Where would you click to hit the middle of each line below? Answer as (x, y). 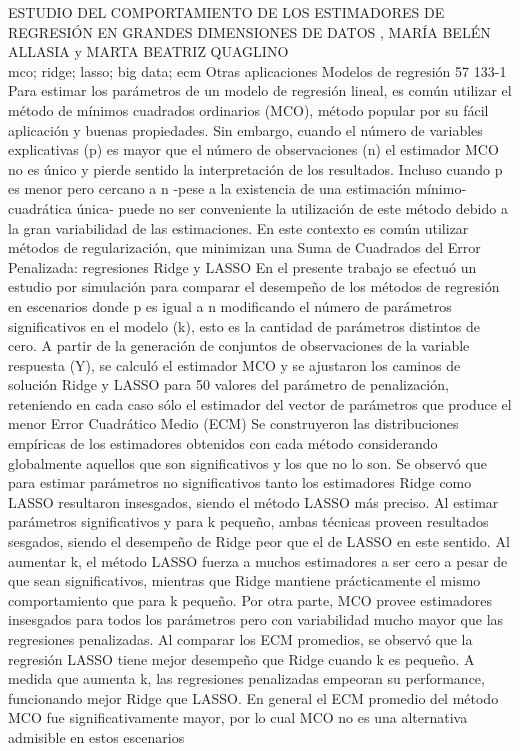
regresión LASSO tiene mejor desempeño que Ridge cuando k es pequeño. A (241, 658)
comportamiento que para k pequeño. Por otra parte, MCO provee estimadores (250, 599)
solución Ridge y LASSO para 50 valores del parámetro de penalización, (228, 384)
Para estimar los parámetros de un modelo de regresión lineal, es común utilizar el (260, 90)
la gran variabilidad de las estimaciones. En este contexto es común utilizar (238, 227)
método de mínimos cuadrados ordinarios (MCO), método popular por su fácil (248, 109)
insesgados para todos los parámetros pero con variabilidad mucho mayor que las (256, 619)
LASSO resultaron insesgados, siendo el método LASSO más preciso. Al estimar (253, 501)
